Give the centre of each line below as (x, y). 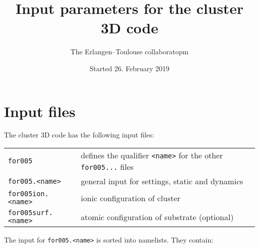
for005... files (107, 167)
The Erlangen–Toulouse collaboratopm (129, 52)
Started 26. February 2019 (129, 68)
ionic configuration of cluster (131, 198)
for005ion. (28, 194)
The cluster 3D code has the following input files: (79, 135)
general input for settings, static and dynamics (162, 181)
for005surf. (31, 213)
